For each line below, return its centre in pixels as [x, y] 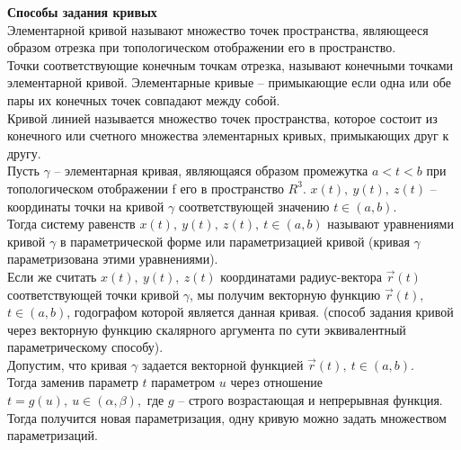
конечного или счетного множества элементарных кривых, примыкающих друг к [228, 135]
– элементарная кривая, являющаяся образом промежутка [211, 171]
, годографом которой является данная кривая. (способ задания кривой [260, 312]
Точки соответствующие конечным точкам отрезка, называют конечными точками [230, 64]
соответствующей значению [254, 206]
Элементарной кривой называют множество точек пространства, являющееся [218, 29]
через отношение [276, 382]
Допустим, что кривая [67, 364]
